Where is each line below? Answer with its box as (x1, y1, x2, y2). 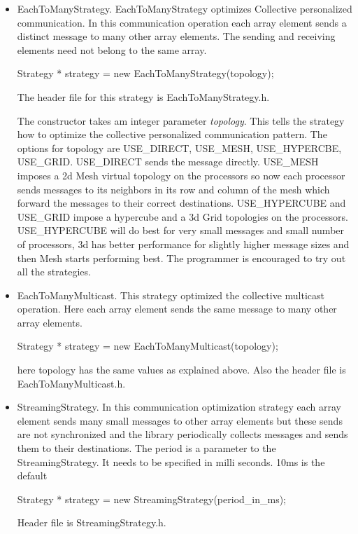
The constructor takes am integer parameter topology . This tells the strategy (17, 113, 345, 128)
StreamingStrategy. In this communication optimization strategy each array (17, 399, 341, 414)
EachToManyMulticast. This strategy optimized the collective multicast (17, 287, 324, 302)
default (17, 468, 48, 483)
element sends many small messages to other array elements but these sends (17, 413, 343, 427)
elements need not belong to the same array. (17, 42, 207, 57)
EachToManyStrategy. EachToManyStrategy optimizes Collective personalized (17, 1, 352, 15)
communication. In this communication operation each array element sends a (17, 15, 347, 29)
